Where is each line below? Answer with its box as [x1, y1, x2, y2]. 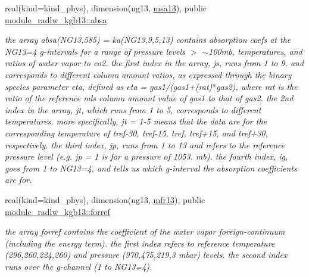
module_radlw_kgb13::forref [5, 205, 110, 217]
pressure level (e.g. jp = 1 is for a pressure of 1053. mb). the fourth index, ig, [5, 150, 288, 163]
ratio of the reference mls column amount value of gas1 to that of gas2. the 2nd [5, 92, 294, 104]
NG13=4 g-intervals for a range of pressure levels [5, 45, 185, 57]
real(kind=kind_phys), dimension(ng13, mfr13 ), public [5, 193, 205, 206]
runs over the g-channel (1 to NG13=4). [5, 260, 152, 272]
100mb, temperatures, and [208, 45, 302, 57]
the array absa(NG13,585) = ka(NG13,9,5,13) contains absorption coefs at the [5, 33, 291, 46]
